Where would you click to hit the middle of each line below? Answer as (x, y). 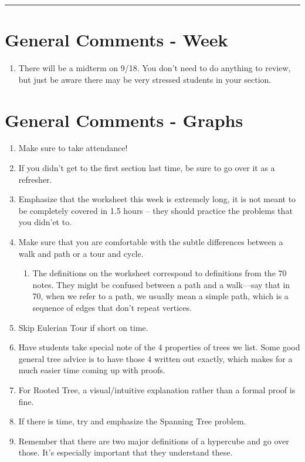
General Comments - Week (116, 40)
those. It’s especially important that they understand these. (126, 452)
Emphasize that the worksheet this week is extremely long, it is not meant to (157, 199)
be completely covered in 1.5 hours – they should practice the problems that (155, 210)
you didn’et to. (45, 222)
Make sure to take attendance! (73, 148)
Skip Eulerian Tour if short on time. (83, 327)
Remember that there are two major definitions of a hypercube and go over (154, 441)
